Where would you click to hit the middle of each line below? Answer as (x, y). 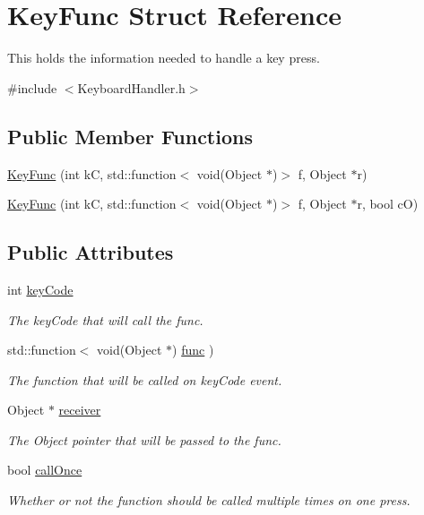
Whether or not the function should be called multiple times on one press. (209, 500)
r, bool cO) (388, 204)
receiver (80, 410)
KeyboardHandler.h (131, 87)
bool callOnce (45, 470)
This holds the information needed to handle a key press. (164, 58)
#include (32, 87)
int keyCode (40, 289)
